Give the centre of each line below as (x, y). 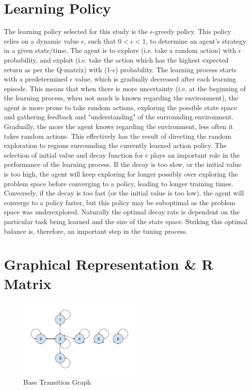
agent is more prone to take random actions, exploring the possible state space (120, 107)
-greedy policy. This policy (192, 31)
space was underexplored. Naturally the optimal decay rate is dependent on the (122, 212)
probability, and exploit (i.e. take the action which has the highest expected (116, 59)
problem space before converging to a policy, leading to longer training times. (119, 183)
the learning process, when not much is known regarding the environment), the (121, 98)
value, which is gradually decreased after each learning (156, 79)
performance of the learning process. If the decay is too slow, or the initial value (123, 164)
